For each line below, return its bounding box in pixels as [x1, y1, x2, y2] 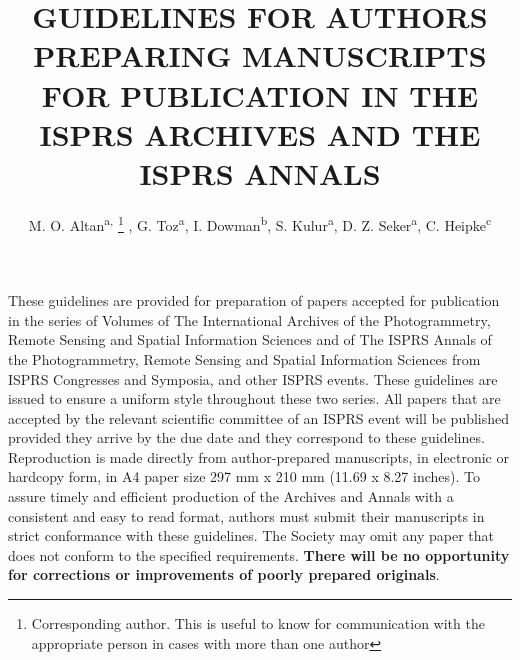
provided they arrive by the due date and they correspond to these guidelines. [8, 427, 485, 448]
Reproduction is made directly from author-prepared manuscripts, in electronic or [8, 446, 509, 467]
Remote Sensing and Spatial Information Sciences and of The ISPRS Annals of [8, 329, 492, 350]
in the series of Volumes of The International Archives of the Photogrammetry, [8, 309, 491, 330]
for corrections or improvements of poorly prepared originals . [8, 564, 440, 585]
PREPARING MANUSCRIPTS [33, 35, 487, 76]
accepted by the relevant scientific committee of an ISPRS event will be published [8, 407, 510, 428]
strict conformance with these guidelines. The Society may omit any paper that [8, 525, 495, 546]
